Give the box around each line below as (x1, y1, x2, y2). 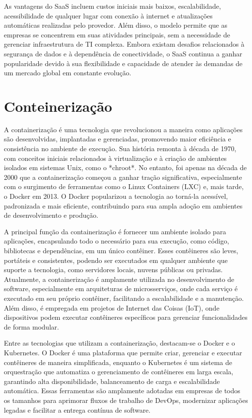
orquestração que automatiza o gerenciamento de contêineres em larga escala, (4, 366, 234, 377)
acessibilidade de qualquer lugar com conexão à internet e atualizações (4, 10, 213, 20)
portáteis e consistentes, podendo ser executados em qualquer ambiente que (4, 255, 228, 265)
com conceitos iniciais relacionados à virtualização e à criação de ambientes (4, 153, 227, 163)
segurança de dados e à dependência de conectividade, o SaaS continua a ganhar (4, 48, 242, 58)
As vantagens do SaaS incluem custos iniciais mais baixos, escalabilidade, (4, 1, 221, 11)
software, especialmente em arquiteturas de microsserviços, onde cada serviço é (4, 283, 238, 294)
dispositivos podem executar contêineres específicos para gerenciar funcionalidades (4, 312, 248, 322)
